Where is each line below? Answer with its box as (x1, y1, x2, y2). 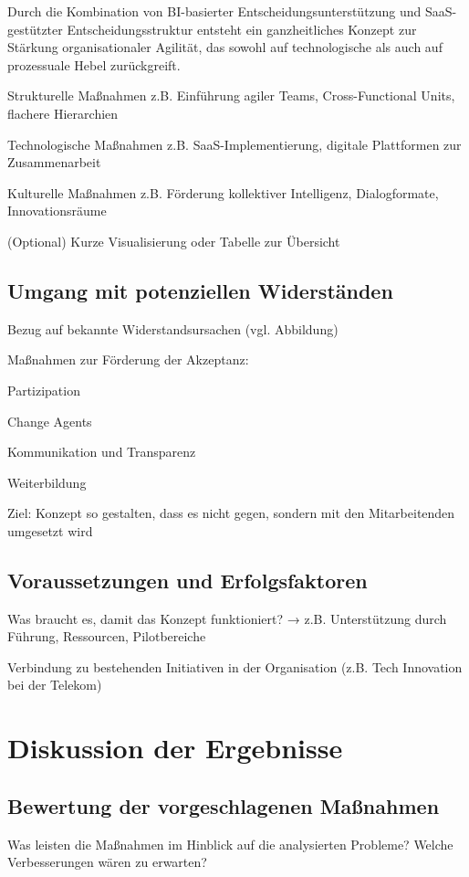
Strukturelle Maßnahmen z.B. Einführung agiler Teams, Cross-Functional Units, (7, 86, 455, 105)
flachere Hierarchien (7, 103, 119, 122)
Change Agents (7, 411, 92, 430)
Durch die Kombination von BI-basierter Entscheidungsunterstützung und (7, 2, 422, 20)
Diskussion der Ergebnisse (7, 729, 343, 766)
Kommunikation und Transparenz (7, 442, 196, 461)
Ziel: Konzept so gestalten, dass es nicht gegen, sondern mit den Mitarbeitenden (7, 503, 455, 523)
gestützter (7, 19, 63, 38)
